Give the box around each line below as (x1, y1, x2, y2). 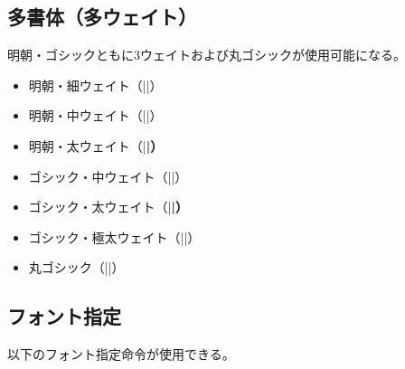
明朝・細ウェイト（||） (28, 75, 163, 94)
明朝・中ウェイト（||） (28, 106, 163, 125)
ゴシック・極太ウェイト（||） (28, 227, 201, 246)
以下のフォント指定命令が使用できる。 (7, 345, 235, 364)
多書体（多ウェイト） (7, 3, 197, 31)
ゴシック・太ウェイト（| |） (28, 197, 188, 216)
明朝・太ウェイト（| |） (28, 136, 164, 155)
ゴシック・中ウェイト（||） (28, 166, 188, 185)
